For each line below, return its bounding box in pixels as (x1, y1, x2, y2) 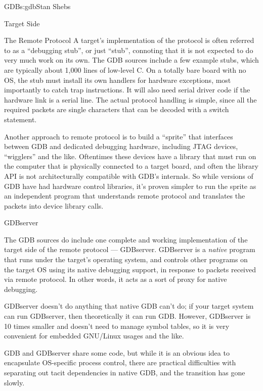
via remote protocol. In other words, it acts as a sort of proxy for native (4, 274, 227, 284)
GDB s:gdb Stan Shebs (4, 1, 71, 11)
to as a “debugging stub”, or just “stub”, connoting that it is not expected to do (4, 44, 253, 55)
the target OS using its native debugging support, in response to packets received (4, 264, 256, 274)
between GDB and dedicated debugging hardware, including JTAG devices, (4, 141, 238, 152)
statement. (4, 114, 37, 124)
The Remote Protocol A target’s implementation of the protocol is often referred (4, 35, 254, 45)
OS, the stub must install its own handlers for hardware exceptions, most (4, 74, 231, 85)
